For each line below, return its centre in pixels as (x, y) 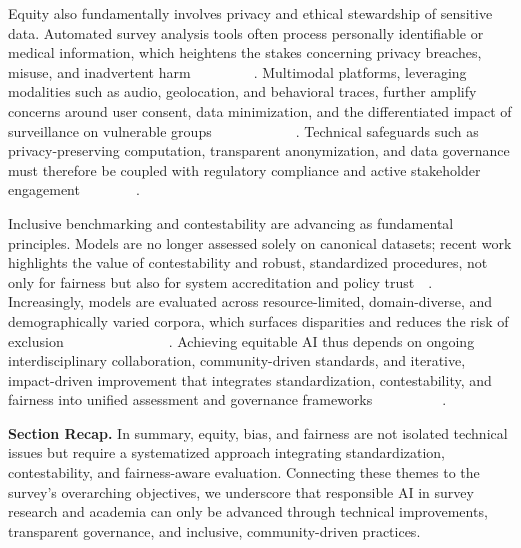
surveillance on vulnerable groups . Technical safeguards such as (243, 130)
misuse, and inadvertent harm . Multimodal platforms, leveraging (237, 71)
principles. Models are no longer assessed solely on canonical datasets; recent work (260, 242)
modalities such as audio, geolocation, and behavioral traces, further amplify (242, 91)
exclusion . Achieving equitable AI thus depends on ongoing (241, 340)
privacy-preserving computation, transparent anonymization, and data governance (259, 150)
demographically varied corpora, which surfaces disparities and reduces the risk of (258, 320)
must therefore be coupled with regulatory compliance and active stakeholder (244, 169)
